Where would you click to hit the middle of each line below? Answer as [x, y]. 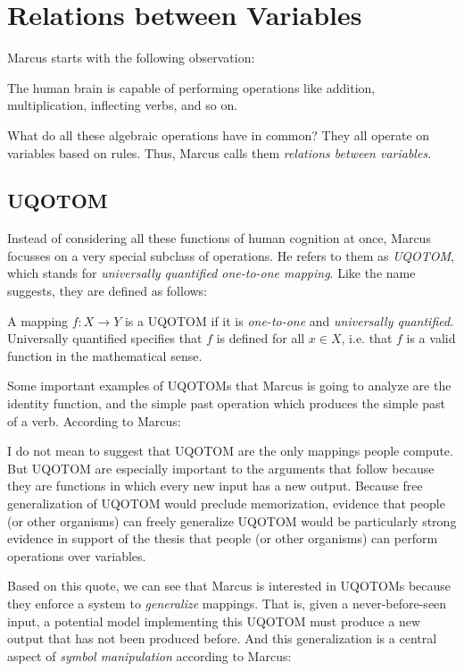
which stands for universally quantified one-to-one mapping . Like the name [211, 273]
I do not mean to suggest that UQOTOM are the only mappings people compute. [230, 451]
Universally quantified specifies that [105, 338]
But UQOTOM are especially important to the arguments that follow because [221, 468]
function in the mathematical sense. [105, 355]
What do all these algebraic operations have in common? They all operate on [219, 134]
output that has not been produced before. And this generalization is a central [222, 638]
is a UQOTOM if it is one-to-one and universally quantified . [289, 320]
